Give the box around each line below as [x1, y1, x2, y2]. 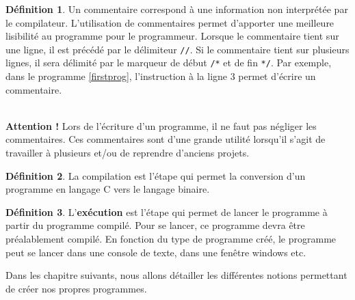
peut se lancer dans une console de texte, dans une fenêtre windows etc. [5, 245, 306, 259]
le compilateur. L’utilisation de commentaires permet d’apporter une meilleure [5, 15, 334, 29]
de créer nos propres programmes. [5, 281, 147, 295]
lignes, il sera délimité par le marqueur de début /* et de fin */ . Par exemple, [5, 55, 332, 70]
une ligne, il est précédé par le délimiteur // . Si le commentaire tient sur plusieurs [5, 42, 350, 56]
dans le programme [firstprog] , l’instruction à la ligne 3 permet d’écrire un [5, 69, 316, 83]
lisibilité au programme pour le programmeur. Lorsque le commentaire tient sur [5, 29, 339, 43]
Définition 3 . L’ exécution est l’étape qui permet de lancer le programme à [5, 204, 328, 219]
